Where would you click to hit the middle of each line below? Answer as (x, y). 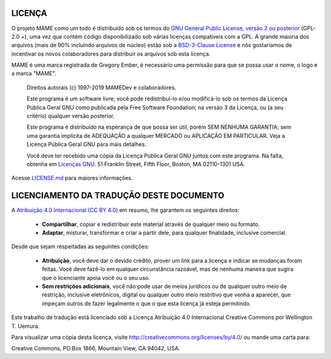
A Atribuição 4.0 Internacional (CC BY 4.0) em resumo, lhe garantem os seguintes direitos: (125, 210)
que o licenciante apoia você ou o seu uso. (96, 278)
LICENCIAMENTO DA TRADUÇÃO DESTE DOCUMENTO (118, 196)
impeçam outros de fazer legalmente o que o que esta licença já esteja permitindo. (146, 303)
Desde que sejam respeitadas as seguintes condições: (80, 247)
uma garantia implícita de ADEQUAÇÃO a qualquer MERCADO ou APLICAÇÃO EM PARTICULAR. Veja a (156, 135)
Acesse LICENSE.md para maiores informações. (72, 178)
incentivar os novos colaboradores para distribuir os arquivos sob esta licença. (111, 54)
